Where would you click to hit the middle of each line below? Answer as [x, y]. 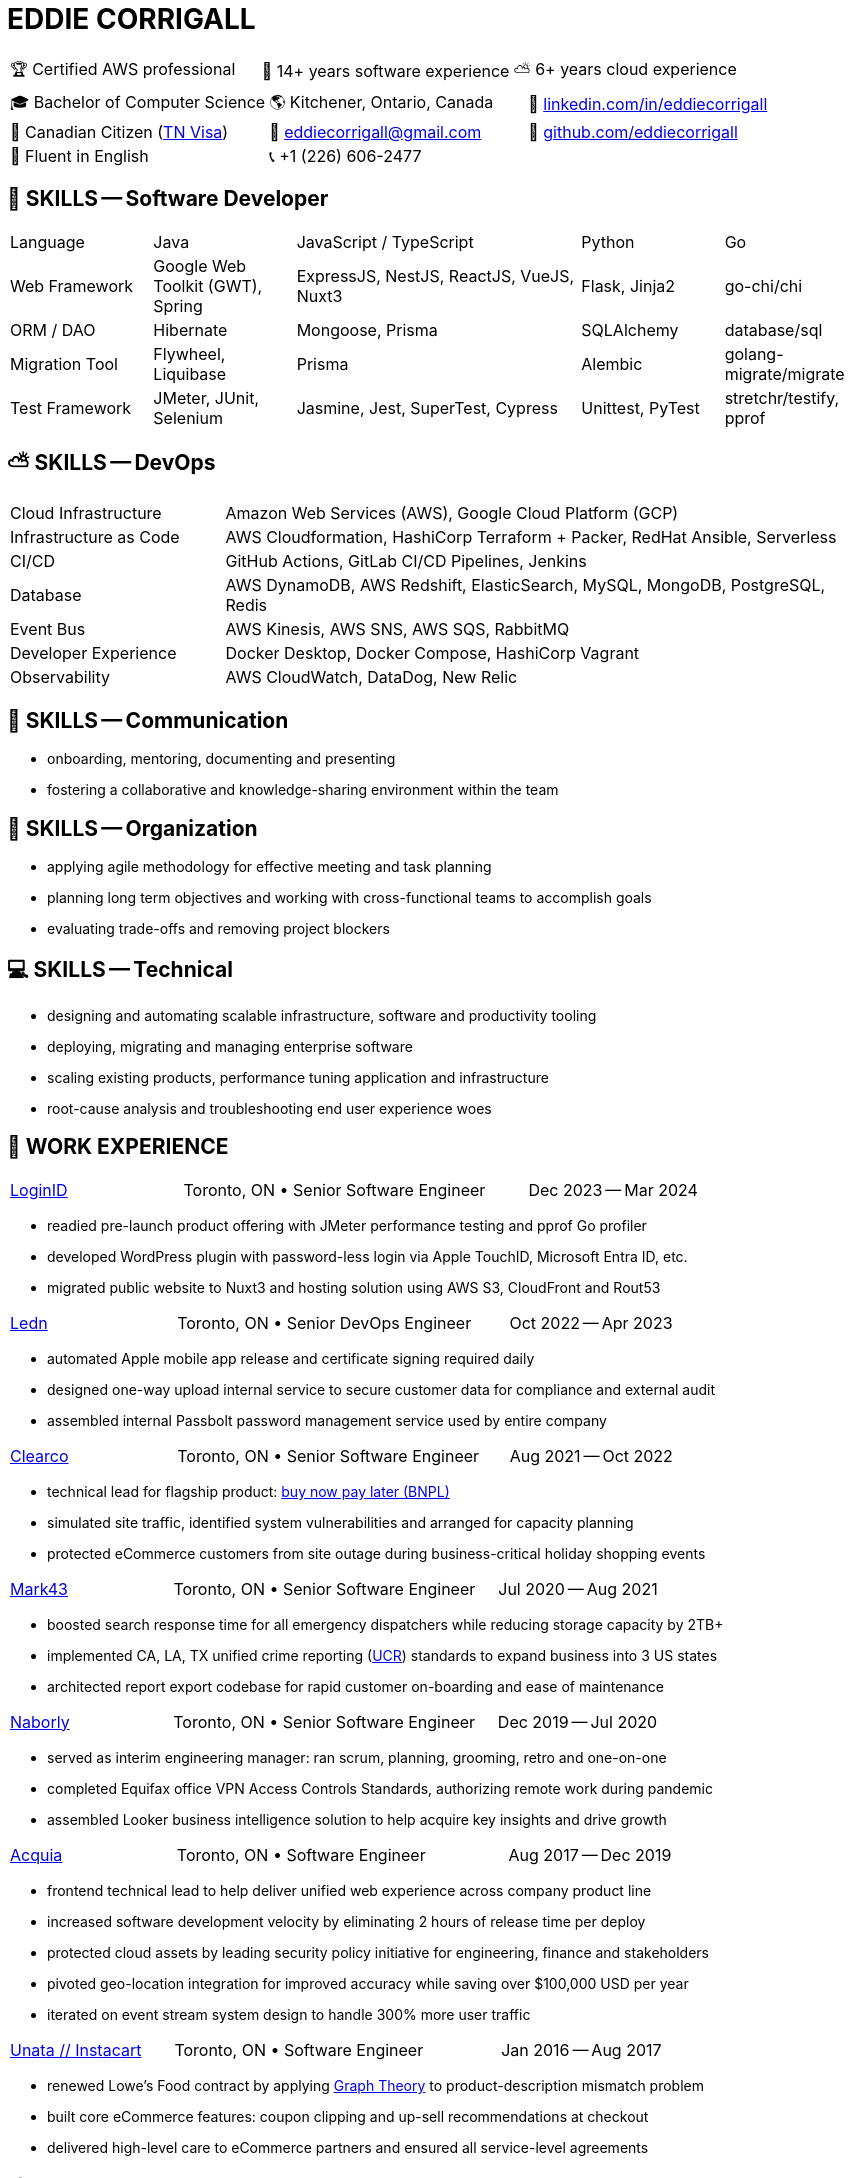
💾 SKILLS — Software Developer [168, 199]
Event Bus [48, 629]
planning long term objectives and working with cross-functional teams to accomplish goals [349, 898]
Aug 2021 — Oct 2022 [591, 1455]
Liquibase [190, 373]
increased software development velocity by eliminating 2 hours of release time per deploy [346, 1921]
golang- [754, 353]
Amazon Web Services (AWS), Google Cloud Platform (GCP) [452, 513]
